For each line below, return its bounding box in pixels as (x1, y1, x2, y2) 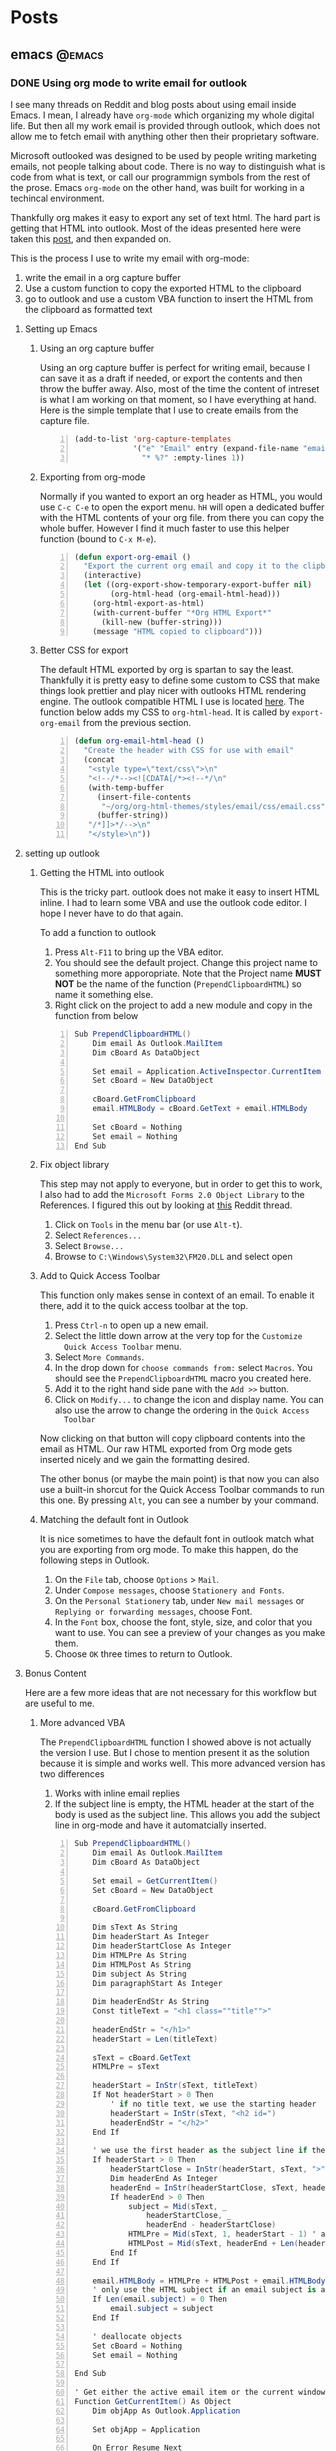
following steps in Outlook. (39, 1554, 150, 1566)
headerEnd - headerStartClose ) (146, 2220, 277, 2230)
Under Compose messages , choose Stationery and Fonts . (54, 1584, 285, 1596)
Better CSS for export (39, 644, 129, 656)
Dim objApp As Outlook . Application (92, 2406, 241, 2416)
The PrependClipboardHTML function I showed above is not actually (39, 1736, 312, 1748)
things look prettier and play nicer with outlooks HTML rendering (39, 685, 307, 697)
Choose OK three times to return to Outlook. (54, 1648, 233, 1660)
